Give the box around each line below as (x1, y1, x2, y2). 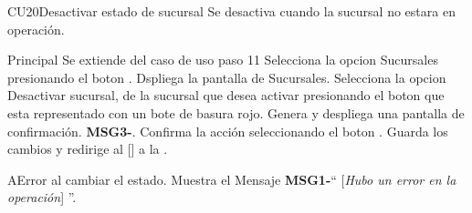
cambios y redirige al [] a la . (7, 139, 168, 158)
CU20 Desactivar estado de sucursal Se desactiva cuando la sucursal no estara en (7, 2, 456, 20)
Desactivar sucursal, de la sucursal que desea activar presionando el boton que (7, 86, 445, 105)
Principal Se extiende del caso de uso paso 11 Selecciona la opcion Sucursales (7, 50, 438, 69)
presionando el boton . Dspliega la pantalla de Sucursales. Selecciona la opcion (7, 67, 446, 86)
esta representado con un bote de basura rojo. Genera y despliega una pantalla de (7, 103, 465, 122)
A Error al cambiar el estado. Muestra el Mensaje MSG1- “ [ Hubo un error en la (7, 169, 456, 188)
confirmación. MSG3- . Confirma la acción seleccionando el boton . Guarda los (7, 121, 448, 140)
